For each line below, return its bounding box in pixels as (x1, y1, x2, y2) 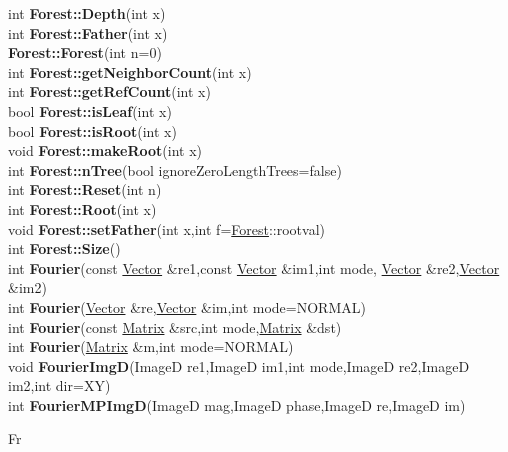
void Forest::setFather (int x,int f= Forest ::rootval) (8, 218, 325, 239)
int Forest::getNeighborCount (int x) (8, 61, 252, 82)
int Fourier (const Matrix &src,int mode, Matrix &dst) (8, 316, 342, 337)
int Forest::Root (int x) (8, 198, 157, 219)
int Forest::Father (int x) (8, 22, 168, 43)
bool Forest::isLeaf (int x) (8, 100, 172, 121)
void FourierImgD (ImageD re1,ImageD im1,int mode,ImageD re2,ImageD (8, 355, 470, 376)
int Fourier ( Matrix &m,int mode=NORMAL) (8, 336, 294, 357)
